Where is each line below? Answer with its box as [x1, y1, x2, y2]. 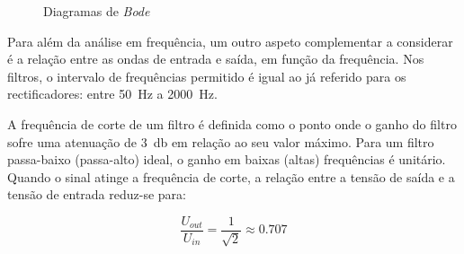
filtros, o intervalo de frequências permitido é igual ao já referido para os [7, 66, 406, 85]
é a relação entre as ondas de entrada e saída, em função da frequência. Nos [7, 49, 424, 68]
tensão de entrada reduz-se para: [7, 185, 186, 204]
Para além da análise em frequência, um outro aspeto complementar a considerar [7, 31, 453, 50]
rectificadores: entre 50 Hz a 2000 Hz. [7, 84, 218, 103]
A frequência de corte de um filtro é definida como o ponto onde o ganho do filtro [7, 114, 457, 133]
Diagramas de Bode [43, 2, 150, 20]
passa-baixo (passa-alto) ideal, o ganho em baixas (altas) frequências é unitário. [7, 150, 446, 169]
